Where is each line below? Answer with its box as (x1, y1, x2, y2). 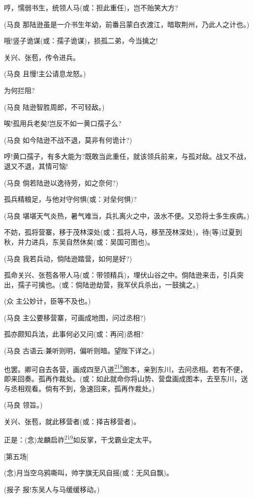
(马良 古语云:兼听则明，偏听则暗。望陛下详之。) (4, 345, 155, 356)
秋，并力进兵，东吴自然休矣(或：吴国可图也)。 (4, 236, 154, 247)
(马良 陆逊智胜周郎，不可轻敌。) (4, 101, 105, 112)
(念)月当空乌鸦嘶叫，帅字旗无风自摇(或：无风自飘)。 (4, 467, 173, 478)
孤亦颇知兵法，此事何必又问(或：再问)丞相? (4, 329, 144, 339)
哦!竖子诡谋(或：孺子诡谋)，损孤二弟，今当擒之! (4, 35, 158, 46)
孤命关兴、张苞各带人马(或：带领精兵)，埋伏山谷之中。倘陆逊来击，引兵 (4, 270, 237, 280)
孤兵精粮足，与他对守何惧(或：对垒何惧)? (4, 194, 137, 204)
